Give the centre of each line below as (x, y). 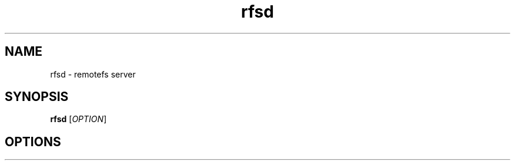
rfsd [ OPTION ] (78, 119)
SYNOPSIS (37, 97)
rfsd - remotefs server (93, 74)
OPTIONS (33, 142)
